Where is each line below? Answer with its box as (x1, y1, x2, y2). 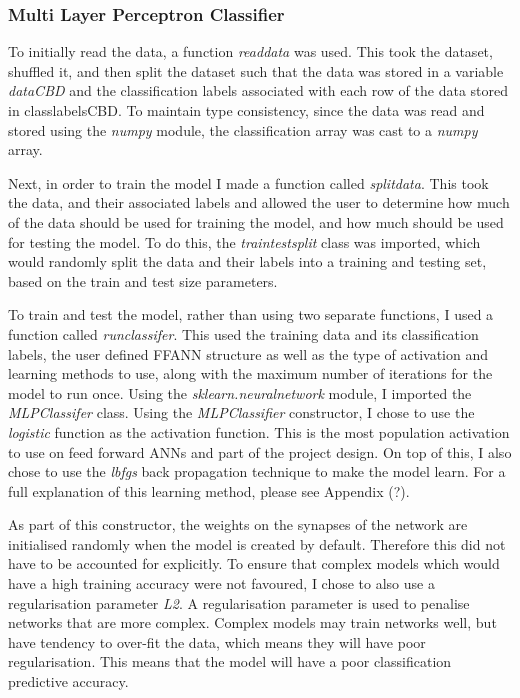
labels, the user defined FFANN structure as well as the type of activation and (8, 343, 488, 364)
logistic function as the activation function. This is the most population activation (8, 421, 510, 442)
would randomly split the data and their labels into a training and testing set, (8, 251, 487, 272)
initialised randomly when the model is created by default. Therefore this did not (8, 533, 506, 554)
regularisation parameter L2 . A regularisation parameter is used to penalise (8, 592, 470, 613)
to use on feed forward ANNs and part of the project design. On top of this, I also (8, 441, 512, 462)
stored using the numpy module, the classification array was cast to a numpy (8, 119, 478, 140)
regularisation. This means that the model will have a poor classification (8, 651, 452, 672)
